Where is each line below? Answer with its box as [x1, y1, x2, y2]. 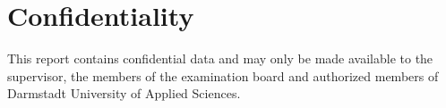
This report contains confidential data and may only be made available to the [7, 49, 433, 68]
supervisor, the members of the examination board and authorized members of [7, 66, 439, 85]
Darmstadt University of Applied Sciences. [7, 84, 241, 103]
